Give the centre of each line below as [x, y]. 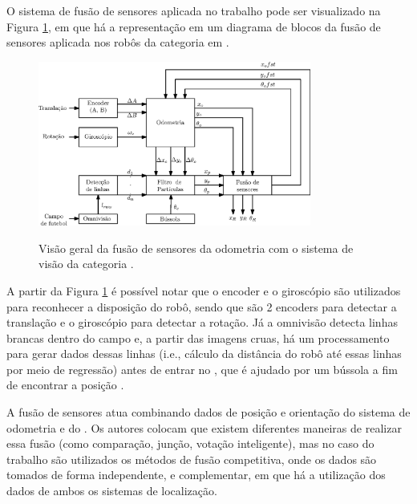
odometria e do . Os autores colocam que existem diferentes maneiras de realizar [204, 427]
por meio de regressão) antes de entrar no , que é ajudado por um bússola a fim [202, 369]
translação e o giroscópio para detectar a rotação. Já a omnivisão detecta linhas [202, 322]
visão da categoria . [86, 264]
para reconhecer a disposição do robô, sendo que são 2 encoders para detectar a [202, 306]
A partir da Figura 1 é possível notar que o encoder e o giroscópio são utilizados [204, 290]
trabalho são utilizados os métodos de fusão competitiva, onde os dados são [192, 459]
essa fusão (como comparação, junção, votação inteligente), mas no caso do [190, 443]
